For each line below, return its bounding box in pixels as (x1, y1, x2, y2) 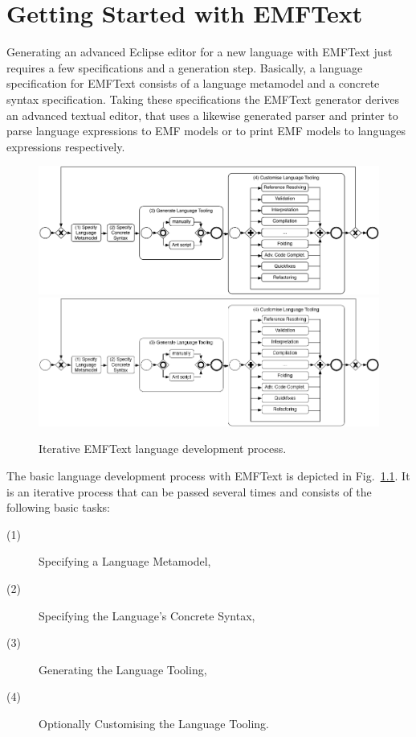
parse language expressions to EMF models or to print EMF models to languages (6, 122, 406, 139)
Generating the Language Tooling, (39, 661, 207, 677)
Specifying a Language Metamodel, (39, 553, 211, 570)
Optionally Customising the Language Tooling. (39, 714, 269, 731)
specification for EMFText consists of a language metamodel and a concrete (6, 75, 380, 92)
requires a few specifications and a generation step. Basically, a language (6, 59, 363, 76)
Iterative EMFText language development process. (39, 440, 287, 457)
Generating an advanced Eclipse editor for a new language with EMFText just (6, 43, 393, 60)
